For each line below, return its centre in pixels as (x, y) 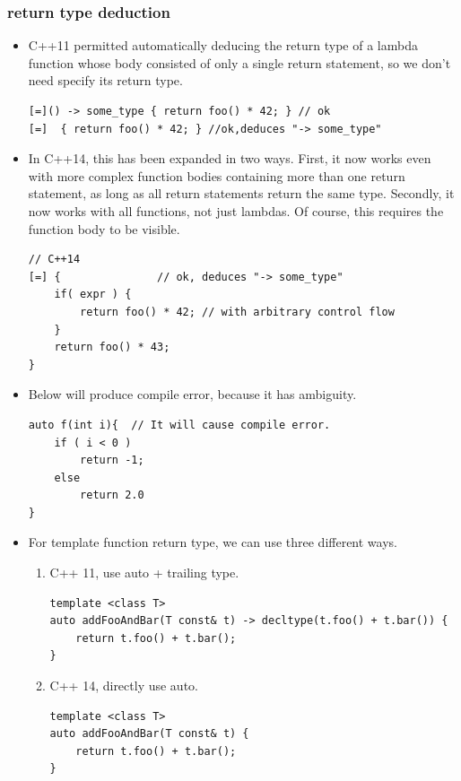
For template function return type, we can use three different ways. (213, 542)
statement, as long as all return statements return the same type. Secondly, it (241, 193)
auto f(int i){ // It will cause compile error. (179, 425)
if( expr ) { (93, 295)
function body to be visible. (104, 228)
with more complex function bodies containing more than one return (217, 175)
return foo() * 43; (112, 347)
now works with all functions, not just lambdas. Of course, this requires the (236, 210)
